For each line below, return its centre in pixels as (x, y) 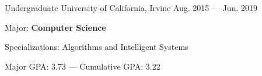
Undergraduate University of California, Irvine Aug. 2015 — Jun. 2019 (131, 8)
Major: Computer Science (55, 27)
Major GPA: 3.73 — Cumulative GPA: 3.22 (83, 66)
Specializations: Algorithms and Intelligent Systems (97, 47)
